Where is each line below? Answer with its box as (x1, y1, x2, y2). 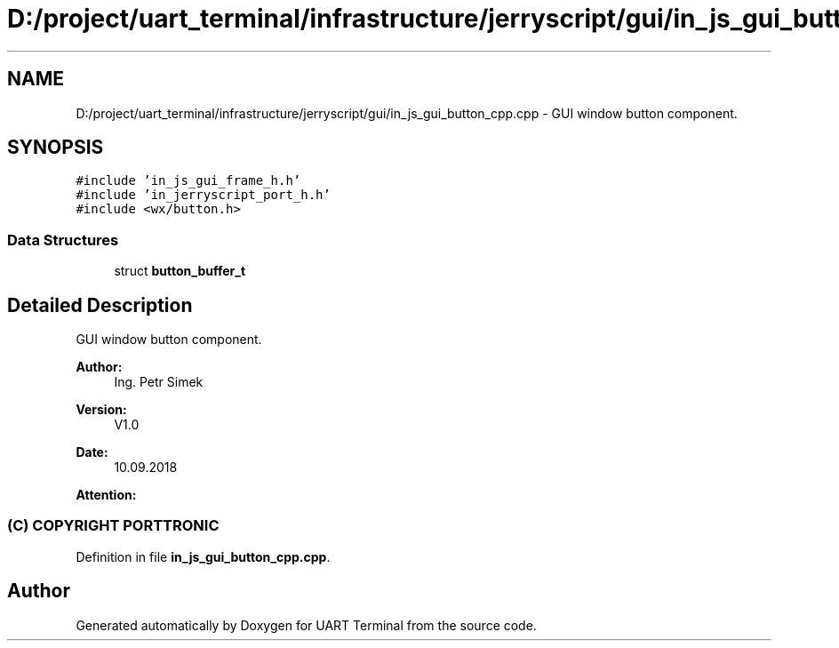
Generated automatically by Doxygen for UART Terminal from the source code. (76, 617, 537, 633)
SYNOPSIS (7, 136, 104, 159)
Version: (76, 402, 127, 418)
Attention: (76, 487, 137, 503)
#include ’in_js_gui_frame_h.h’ (76, 173, 301, 188)
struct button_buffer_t (114, 263, 246, 279)
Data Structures (7, 230, 119, 249)
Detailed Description (7, 293, 193, 316)
